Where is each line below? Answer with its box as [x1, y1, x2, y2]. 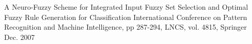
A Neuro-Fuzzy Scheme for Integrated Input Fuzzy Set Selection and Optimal [4, 2, 248, 12]
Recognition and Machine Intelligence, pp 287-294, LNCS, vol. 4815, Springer [4, 21, 247, 32]
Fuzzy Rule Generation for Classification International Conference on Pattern [4, 11, 247, 22]
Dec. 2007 [4, 31, 35, 42]
